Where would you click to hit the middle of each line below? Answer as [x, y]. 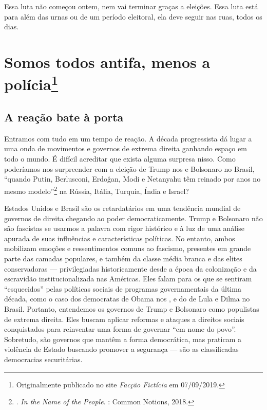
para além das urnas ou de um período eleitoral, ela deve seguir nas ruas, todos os [133, 16]
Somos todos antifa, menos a [107, 61]
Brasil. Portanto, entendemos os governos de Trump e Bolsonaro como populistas [132, 309]
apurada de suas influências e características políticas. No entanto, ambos [120, 238]
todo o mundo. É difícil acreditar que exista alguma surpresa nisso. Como [120, 159]
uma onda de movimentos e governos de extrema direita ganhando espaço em [126, 148]
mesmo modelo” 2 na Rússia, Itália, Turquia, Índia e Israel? [97, 190]
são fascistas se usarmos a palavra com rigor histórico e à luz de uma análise [124, 228]
